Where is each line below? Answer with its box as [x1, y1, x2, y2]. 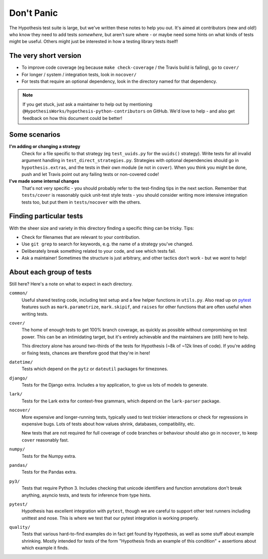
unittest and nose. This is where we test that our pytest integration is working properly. [21, 515, 199, 521]
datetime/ [9, 359, 33, 365]
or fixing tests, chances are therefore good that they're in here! [21, 350, 150, 356]
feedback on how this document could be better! [22, 115, 123, 121]
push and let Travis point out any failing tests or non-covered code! [21, 171, 159, 177]
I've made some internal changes [9, 178, 79, 184]
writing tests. [21, 311, 48, 317]
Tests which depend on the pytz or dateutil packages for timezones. [21, 366, 168, 372]
